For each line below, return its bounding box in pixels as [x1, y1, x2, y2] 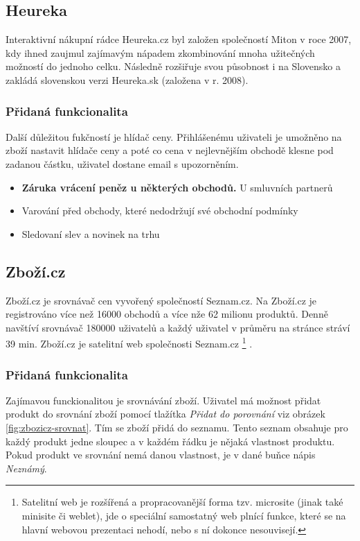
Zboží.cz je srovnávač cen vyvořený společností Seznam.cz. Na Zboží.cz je [6, 293, 317, 307]
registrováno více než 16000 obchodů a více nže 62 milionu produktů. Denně [6, 307, 328, 321]
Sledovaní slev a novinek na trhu [21, 226, 160, 241]
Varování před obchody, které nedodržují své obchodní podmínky [21, 203, 298, 218]
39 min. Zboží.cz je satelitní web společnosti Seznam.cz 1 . [6, 334, 253, 350]
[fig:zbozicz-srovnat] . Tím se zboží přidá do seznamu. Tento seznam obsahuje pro [6, 420, 348, 434]
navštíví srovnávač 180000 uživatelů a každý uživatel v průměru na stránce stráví [6, 320, 350, 334]
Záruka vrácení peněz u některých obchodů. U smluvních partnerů [21, 180, 333, 194]
